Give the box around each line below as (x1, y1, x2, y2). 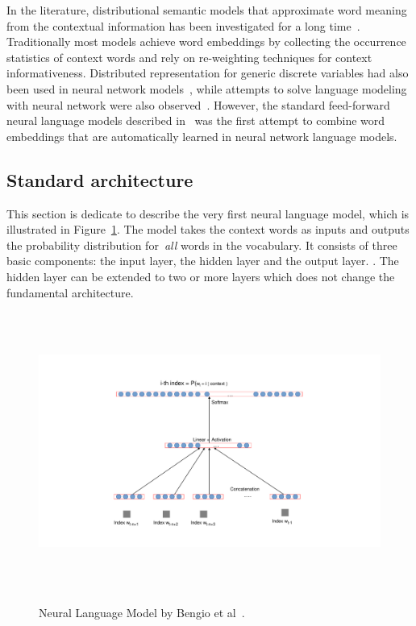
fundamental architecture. (6, 284, 134, 301)
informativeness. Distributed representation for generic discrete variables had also (6, 64, 409, 81)
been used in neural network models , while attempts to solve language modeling (6, 80, 407, 97)
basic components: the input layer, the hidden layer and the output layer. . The (6, 252, 399, 269)
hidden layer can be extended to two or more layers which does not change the (6, 267, 395, 284)
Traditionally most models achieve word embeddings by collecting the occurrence (6, 33, 406, 50)
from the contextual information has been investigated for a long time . (6, 17, 360, 34)
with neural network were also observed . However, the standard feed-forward (6, 96, 390, 113)
